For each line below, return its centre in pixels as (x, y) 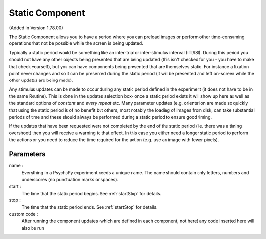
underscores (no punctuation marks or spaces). (70, 180)
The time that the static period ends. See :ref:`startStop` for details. (89, 207)
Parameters (27, 154)
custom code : (24, 214)
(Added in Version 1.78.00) (36, 28)
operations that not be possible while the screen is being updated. (76, 43)
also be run (33, 228)
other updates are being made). (41, 80)
